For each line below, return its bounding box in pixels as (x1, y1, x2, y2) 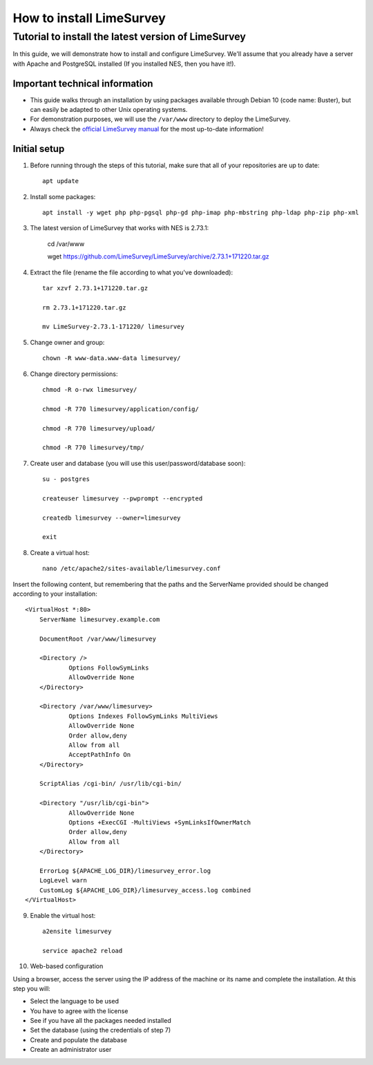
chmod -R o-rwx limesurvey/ (42, 386, 137, 394)
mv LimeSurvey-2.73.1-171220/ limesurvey (42, 323, 184, 331)
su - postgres (42, 475, 90, 483)
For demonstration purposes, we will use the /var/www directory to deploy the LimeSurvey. (30, 115, 291, 124)
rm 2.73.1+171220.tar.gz (42, 303, 126, 311)
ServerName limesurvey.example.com (39, 615, 160, 623)
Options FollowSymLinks (68, 663, 149, 672)
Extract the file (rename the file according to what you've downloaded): (30, 268, 233, 276)
